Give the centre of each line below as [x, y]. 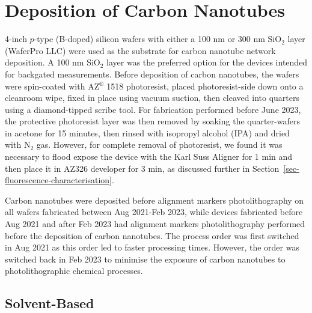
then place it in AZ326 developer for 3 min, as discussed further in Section [142, 168]
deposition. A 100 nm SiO [53, 62]
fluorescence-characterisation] [58, 180]
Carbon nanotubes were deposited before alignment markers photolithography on [154, 200]
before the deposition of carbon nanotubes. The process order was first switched [152, 235]
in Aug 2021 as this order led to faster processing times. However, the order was [152, 247]
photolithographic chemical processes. [74, 271]
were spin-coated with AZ [52, 86]
